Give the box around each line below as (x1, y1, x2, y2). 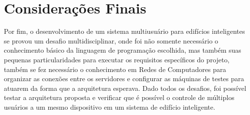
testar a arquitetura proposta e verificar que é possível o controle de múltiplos (4, 92, 235, 102)
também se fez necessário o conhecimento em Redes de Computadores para (4, 64, 226, 74)
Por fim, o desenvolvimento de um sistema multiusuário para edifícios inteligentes (4, 26, 245, 36)
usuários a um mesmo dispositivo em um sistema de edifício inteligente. (4, 101, 215, 112)
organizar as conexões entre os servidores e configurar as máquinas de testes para (4, 73, 244, 84)
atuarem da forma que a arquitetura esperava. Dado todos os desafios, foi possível (4, 83, 247, 93)
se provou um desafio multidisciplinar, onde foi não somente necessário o (4, 35, 219, 45)
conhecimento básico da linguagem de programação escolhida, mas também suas (4, 45, 241, 55)
